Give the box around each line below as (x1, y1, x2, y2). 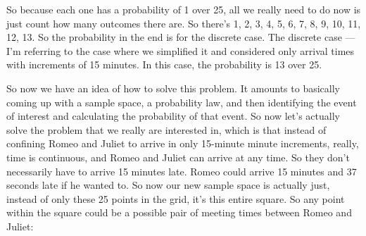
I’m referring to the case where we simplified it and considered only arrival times (6, 43, 355, 58)
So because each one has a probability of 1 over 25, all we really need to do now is (6, 2, 361, 16)
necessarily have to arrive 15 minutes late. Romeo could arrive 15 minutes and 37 (6, 163, 357, 178)
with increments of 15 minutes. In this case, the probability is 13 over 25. (6, 57, 322, 72)
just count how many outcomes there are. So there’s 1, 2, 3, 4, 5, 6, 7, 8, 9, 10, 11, (6, 15, 361, 30)
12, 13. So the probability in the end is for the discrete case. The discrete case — (6, 30, 355, 44)
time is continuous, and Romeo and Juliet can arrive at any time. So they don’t (6, 149, 350, 164)
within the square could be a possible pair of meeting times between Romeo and (6, 205, 352, 220)
